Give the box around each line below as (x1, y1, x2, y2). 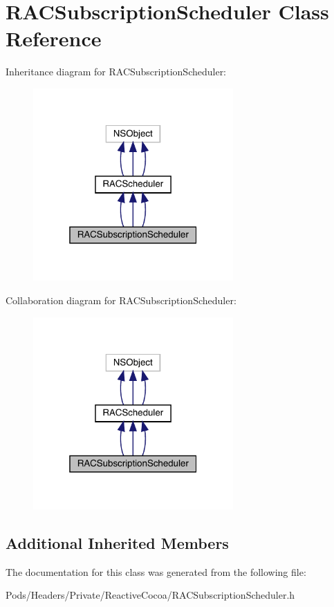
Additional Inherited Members (6, 532, 229, 554)
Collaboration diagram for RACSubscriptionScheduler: (6, 292, 236, 307)
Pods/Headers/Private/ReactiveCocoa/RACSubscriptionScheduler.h (6, 588, 295, 602)
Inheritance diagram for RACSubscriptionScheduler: (6, 64, 227, 79)
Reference (6, 24, 102, 53)
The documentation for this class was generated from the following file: (6, 564, 306, 579)
